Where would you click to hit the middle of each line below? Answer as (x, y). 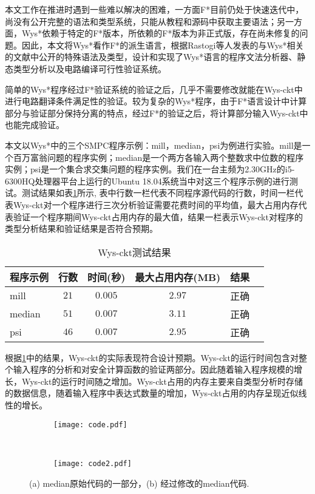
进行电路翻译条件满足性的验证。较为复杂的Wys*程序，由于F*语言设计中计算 (156, 101)
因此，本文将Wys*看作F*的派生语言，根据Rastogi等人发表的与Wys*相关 (163, 45)
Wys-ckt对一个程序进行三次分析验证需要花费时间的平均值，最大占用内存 (156, 204)
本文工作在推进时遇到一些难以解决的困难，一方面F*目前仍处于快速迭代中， (154, 9)
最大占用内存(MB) (178, 277)
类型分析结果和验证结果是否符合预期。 (81, 228)
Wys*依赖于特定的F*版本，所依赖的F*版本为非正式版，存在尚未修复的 (161, 33)
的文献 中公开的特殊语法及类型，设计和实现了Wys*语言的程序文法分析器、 (151, 57)
